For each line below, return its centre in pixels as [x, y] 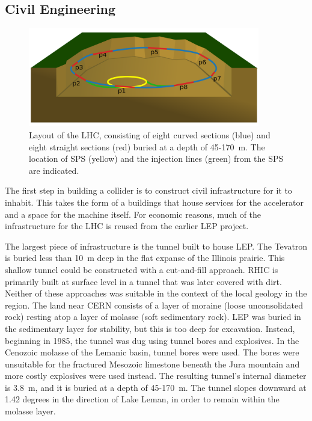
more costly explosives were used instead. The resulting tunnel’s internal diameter [156, 376]
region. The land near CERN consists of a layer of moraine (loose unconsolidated [154, 305]
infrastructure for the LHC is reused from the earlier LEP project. [127, 226]
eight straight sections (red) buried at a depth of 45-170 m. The [147, 146]
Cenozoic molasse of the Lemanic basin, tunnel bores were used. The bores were [152, 352]
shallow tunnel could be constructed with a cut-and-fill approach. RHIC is [142, 269]
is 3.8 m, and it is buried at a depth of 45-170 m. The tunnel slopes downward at [156, 387]
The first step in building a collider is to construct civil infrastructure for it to [148, 190]
